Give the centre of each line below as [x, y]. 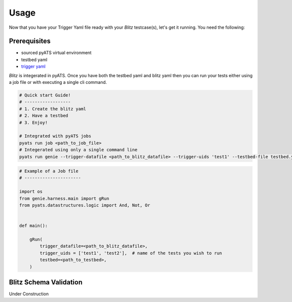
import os [31, 192]
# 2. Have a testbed [44, 116]
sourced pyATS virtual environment [56, 53]
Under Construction [29, 294]
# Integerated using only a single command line [78, 150]
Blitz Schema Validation [46, 282]
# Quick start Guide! [45, 95]
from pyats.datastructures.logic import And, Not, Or [85, 205]
